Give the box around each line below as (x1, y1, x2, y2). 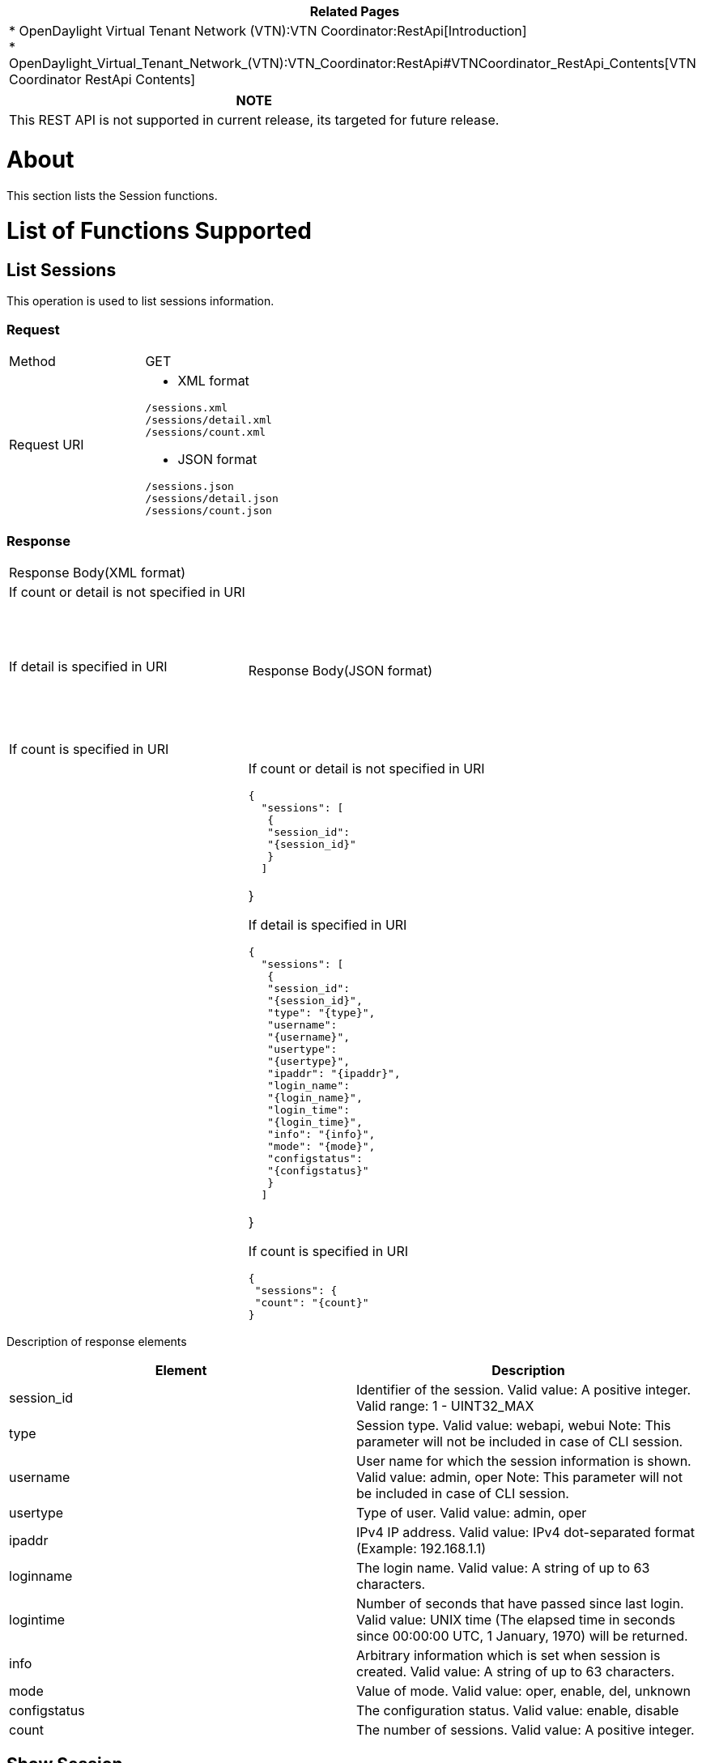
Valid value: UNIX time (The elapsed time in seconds (356, 1611, 676, 1628)
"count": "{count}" (254, 1296, 369, 1309)
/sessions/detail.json (145, 492, 279, 505)
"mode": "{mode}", (267, 1139, 376, 1152)
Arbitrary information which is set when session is (356, 1646, 661, 1663)
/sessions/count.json (145, 505, 272, 517)
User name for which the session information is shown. (356, 1452, 691, 1469)
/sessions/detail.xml (145, 414, 272, 427)
